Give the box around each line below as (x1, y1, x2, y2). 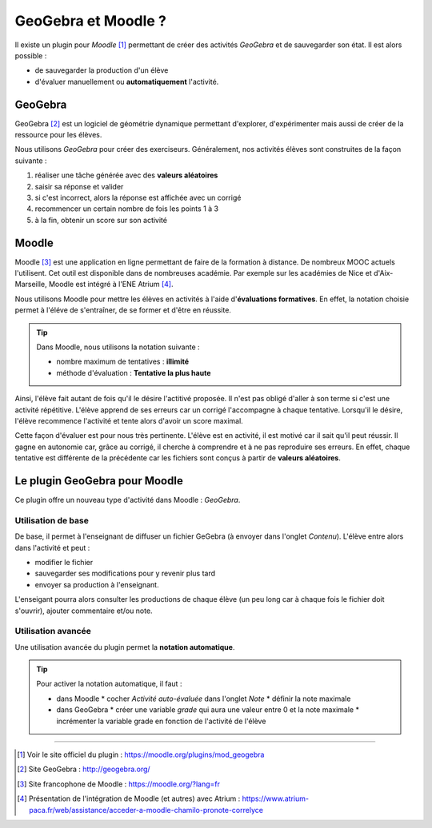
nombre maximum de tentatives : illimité (56, 356, 190, 367)
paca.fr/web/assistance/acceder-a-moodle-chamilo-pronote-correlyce (29, 805, 264, 814)
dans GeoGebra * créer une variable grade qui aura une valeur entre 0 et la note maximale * (56, 705, 360, 715)
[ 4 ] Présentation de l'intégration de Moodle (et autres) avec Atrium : (17, 794, 241, 803)
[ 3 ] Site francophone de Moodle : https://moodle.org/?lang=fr (17, 779, 220, 789)
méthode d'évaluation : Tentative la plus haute (56, 368, 211, 377)
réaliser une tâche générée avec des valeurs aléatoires (34, 170, 218, 180)
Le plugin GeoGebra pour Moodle (14, 474, 183, 488)
